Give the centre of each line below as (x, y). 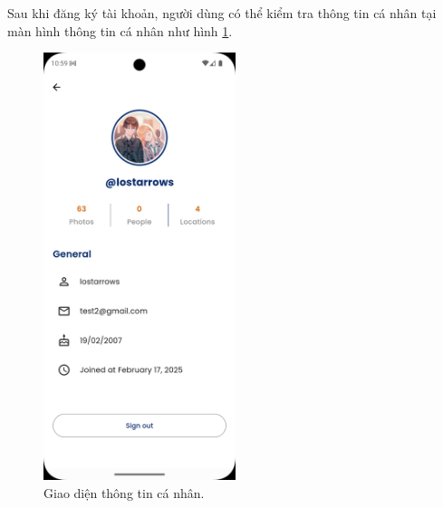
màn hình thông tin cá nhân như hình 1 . (120, 30)
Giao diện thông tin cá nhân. (124, 492)
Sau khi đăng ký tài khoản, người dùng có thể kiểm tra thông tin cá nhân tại (222, 13)
